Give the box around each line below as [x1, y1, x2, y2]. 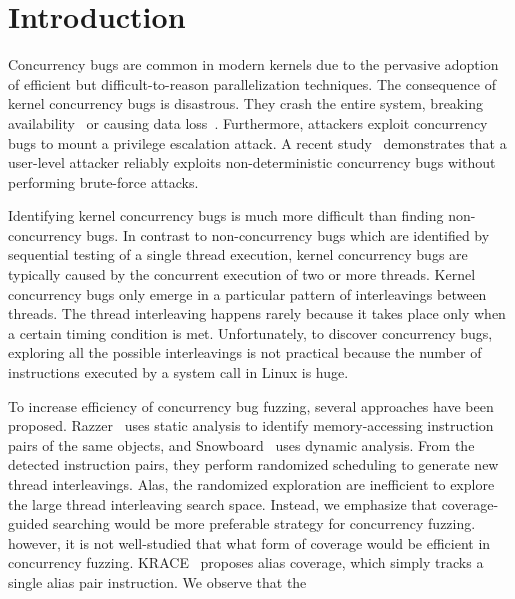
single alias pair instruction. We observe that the [8, 571, 307, 592]
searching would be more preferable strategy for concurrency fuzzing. [53, 513, 476, 534]
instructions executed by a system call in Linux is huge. [8, 362, 349, 383]
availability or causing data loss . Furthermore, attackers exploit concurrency [8, 112, 488, 133]
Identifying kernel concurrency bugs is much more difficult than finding [8, 205, 444, 226]
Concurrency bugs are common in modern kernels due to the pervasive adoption [8, 54, 499, 75]
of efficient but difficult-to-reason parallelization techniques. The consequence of [8, 73, 496, 94]
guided [8, 513, 49, 534]
